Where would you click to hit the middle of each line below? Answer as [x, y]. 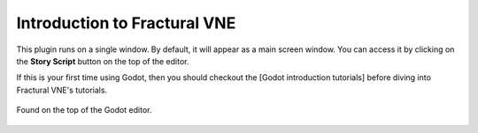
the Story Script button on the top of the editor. [103, 61]
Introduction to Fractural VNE [126, 23]
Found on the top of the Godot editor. [84, 110]
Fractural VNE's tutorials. [62, 90]
